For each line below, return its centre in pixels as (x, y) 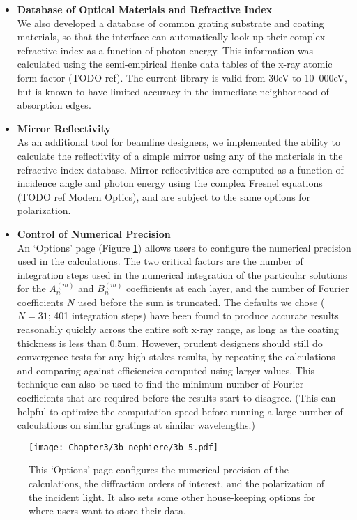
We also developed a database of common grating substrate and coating (170, 23)
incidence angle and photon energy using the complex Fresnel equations (170, 183)
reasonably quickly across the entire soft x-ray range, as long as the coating (178, 329)
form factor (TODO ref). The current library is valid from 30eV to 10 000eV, (182, 77)
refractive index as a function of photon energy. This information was (165, 50)
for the (31, 288)
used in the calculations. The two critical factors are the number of (160, 261)
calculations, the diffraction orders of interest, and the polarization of (176, 483)
